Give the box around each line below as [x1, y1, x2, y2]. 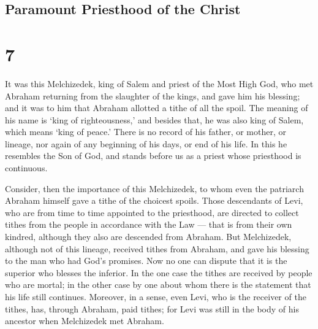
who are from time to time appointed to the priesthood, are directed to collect [5, 206, 299, 219]
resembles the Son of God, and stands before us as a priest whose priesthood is [5, 149, 301, 162]
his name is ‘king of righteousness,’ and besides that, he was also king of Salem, [5, 113, 304, 126]
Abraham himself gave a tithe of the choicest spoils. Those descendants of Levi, [5, 194, 303, 207]
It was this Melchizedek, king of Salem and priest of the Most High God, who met [5, 77, 314, 90]
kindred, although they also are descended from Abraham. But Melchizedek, [5, 230, 292, 243]
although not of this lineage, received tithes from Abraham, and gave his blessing [5, 242, 309, 255]
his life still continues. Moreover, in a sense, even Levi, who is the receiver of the [5, 290, 306, 303]
